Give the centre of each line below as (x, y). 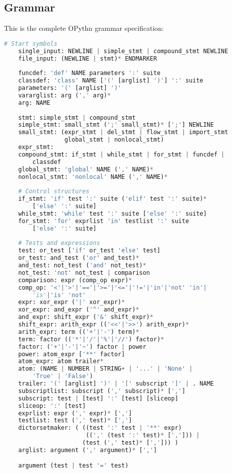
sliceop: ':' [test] (52, 406)
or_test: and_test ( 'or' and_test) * (79, 258)
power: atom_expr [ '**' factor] (72, 354)
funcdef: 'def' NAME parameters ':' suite (89, 73)
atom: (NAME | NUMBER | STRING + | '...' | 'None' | (105, 369)
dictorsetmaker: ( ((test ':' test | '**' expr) (100, 428)
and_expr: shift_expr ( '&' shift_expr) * (86, 317)
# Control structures (54, 192)
